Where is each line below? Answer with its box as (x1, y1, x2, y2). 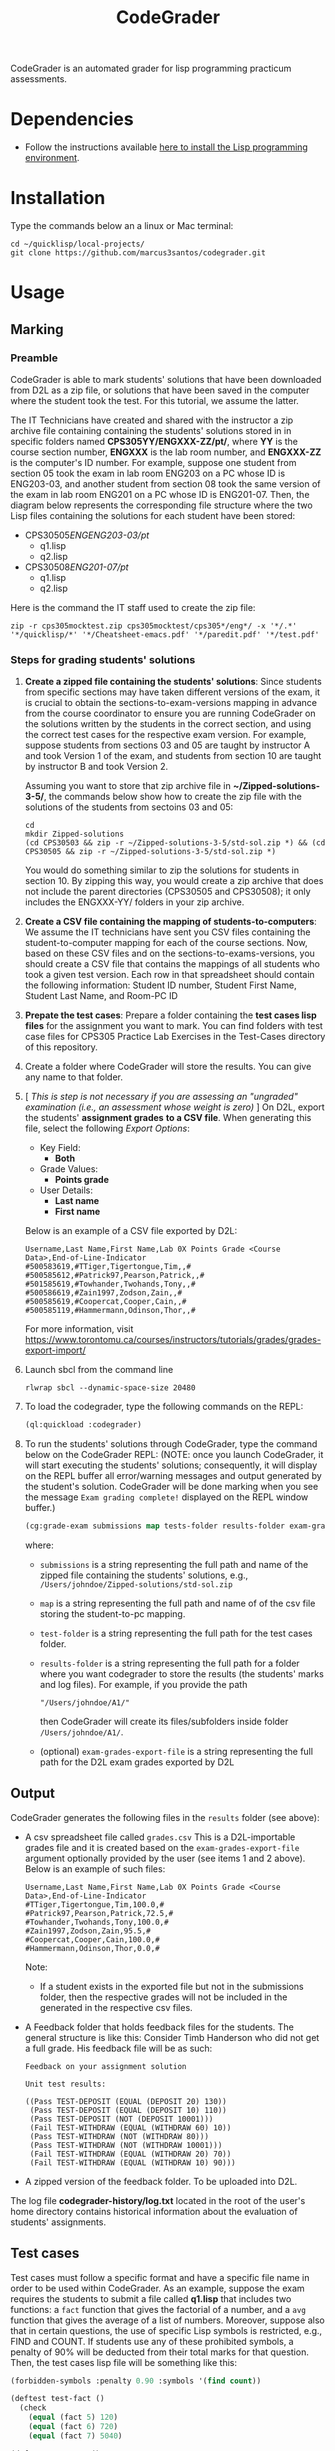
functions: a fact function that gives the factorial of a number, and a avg (10, 2303, 307, 2315)
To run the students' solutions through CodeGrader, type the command (24, 1438, 318, 1450)
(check (19, 2403, 47, 2413)
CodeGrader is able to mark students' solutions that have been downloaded (10, 373, 322, 385)
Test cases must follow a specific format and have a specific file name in (10, 2271, 310, 2283)
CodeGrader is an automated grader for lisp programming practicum (10, 62, 292, 75)
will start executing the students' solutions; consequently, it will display (24, 1459, 318, 1471)
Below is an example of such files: (24, 1862, 166, 1875)
